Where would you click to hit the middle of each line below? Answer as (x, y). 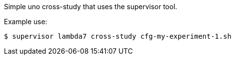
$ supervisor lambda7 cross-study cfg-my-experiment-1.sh (118, 36)
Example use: (26, 22)
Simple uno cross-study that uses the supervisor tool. (91, 7)
